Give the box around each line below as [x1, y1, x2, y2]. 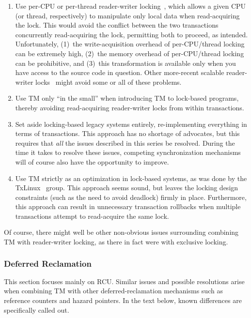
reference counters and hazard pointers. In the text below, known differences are [4, 295, 242, 305]
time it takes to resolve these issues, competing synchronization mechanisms [15, 147, 241, 157]
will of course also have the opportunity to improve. [15, 156, 169, 167]
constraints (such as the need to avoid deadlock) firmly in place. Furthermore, [15, 192, 247, 202]
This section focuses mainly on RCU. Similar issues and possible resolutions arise [4, 276, 245, 286]
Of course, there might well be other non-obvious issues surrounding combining [4, 227, 239, 237]
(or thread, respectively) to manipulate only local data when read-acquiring [15, 10, 240, 20]
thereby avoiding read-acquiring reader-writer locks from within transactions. [15, 102, 244, 112]
